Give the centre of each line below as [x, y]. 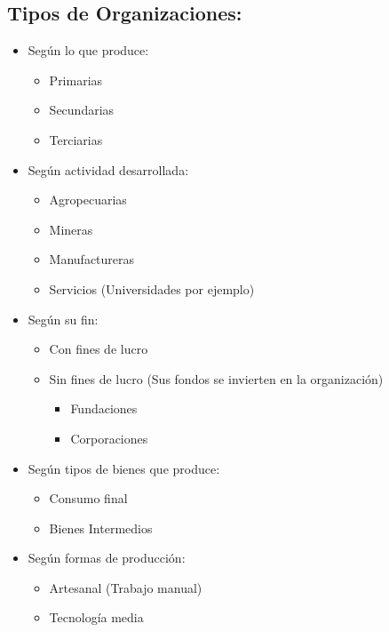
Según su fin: [63, 319]
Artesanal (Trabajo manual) [126, 587]
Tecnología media [96, 617]
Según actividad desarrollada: [108, 169]
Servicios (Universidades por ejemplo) [152, 288]
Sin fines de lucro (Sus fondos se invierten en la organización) [216, 378]
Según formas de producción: [107, 558]
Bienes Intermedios [101, 528]
